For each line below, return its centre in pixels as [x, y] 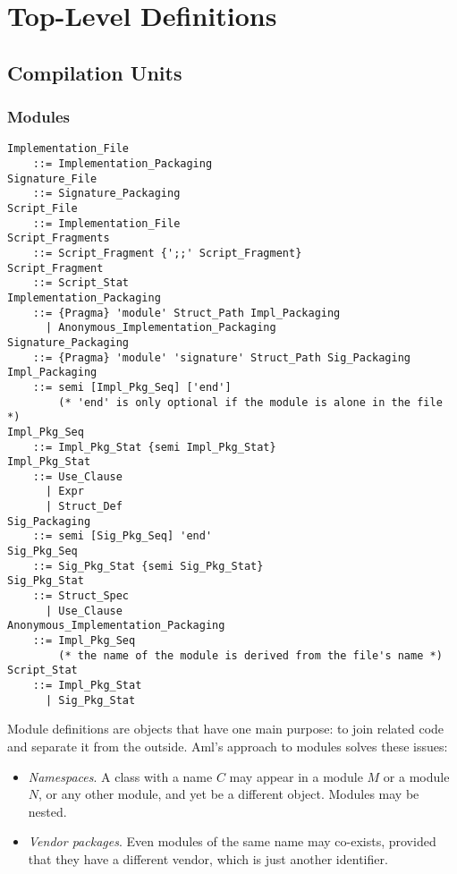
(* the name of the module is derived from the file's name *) [250, 655]
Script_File [42, 208]
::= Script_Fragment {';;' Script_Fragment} [167, 253]
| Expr [64, 492]
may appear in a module [296, 776]
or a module [416, 776]
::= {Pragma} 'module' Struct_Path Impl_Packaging [186, 313]
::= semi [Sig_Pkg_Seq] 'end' [123, 536]
